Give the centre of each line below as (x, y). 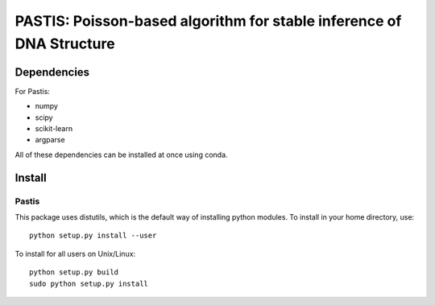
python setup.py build (74, 272)
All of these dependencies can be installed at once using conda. (122, 155)
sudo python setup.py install (89, 283)
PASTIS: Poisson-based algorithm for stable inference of (208, 21)
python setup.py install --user (93, 236)
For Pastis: (32, 91)
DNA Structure (65, 43)
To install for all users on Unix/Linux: (75, 253)
